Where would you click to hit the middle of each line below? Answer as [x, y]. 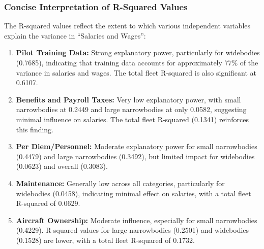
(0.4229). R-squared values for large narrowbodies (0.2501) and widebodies [133, 230]
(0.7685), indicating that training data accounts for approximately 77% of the [137, 62]
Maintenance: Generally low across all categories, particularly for [120, 183]
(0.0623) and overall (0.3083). [62, 166]
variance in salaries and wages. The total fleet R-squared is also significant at [136, 72]
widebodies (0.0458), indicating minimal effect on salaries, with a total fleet [134, 193]
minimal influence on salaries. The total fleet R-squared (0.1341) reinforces [132, 119]
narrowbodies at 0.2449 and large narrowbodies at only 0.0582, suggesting [131, 109]
